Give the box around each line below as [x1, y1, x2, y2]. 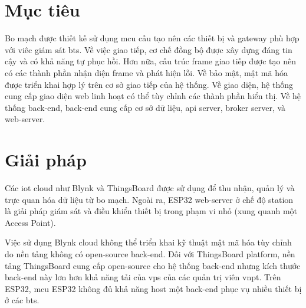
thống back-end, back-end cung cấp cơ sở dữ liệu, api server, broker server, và [5, 101, 286, 113]
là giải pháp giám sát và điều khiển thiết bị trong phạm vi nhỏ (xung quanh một [5, 205, 298, 217]
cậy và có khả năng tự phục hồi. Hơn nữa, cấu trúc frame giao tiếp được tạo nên [5, 55, 296, 67]
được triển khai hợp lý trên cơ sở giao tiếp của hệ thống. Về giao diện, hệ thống [5, 78, 294, 90]
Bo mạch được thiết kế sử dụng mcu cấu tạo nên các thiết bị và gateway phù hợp [5, 32, 300, 44]
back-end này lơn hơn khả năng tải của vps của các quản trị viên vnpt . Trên [5, 271, 281, 283]
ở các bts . [5, 294, 40, 306]
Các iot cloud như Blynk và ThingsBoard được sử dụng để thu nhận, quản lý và [5, 182, 295, 194]
